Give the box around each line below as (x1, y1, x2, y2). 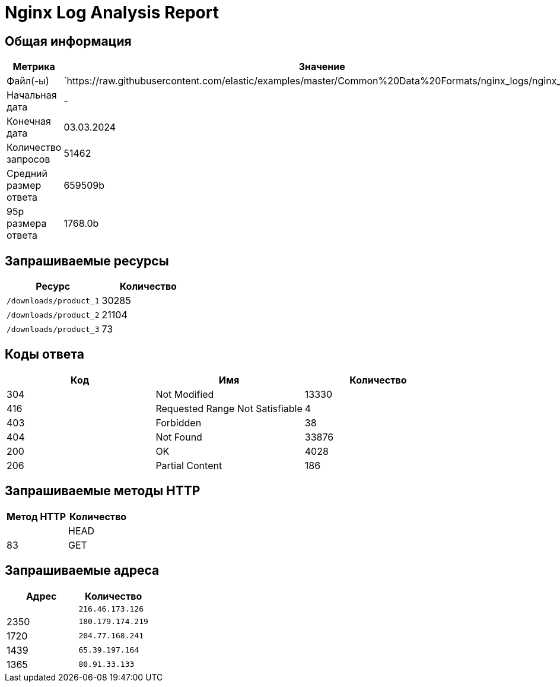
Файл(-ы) (7, 75, 49, 87)
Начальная (7, 89, 57, 102)
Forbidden (155, 416, 202, 429)
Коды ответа (5, 347, 84, 362)
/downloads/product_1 (7, 296, 100, 305)
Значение (298, 61, 345, 73)
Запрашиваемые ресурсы (5, 253, 169, 268)
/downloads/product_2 (7, 310, 100, 319)
